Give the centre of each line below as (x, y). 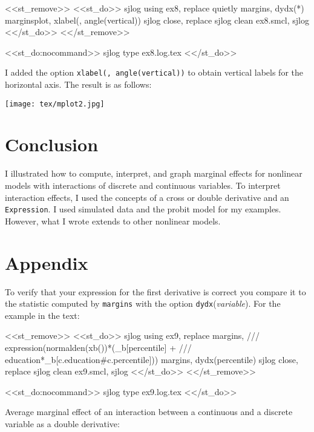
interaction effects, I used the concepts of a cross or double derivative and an (147, 197)
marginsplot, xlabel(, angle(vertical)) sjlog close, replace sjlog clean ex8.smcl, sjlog (157, 20)
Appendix (47, 262)
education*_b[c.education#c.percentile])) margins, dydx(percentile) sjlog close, (152, 359)
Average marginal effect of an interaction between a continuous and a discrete (149, 412)
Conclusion (52, 144)
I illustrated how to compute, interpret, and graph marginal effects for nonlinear (154, 173)
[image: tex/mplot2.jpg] (55, 104)
